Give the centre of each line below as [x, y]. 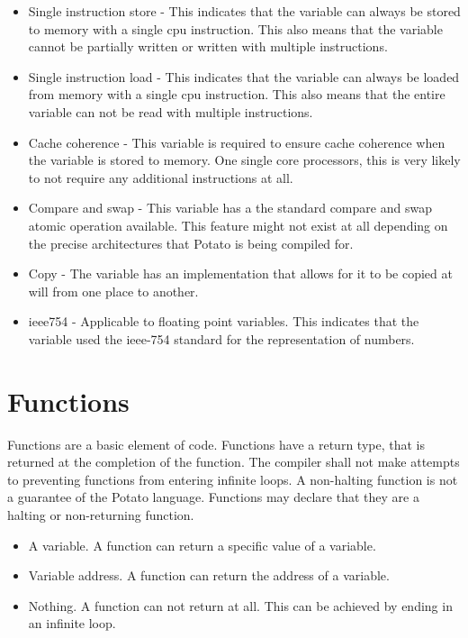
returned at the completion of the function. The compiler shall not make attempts [234, 462]
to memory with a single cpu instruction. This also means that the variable [235, 28]
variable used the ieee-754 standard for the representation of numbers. [221, 338]
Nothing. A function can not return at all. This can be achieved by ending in [240, 605]
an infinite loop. [72, 623]
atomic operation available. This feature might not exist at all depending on [238, 225]
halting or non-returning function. [101, 515]
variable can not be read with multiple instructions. [171, 111]
